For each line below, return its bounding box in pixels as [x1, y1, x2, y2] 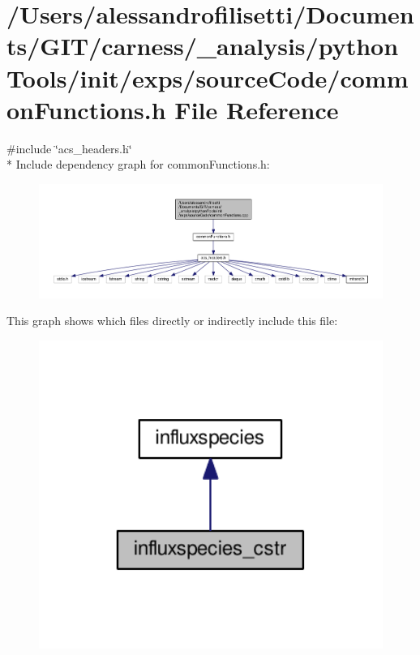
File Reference [174, 92, 339, 126]
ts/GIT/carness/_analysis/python [6, 29, 399, 62]
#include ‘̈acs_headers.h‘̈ [6, 139, 132, 156]
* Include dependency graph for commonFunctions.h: [6, 156, 270, 173]
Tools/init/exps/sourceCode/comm [6, 61, 409, 94]
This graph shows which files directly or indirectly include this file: [6, 312, 338, 329]
